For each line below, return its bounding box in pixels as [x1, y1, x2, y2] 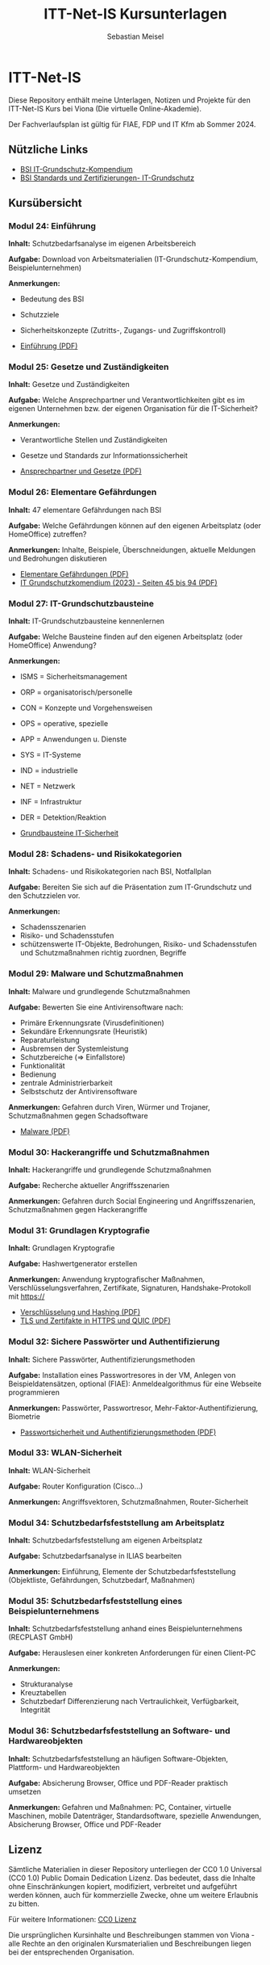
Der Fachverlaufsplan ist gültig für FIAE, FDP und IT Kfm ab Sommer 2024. [8, 119, 256, 129]
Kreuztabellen [19, 1688, 67, 1698]
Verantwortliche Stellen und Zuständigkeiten [19, 435, 168, 445]
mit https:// [8, 1291, 45, 1301]
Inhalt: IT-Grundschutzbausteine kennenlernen [8, 616, 165, 626]
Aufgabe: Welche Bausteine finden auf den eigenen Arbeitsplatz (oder [8, 632, 243, 642]
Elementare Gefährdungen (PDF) [19, 569, 129, 578]
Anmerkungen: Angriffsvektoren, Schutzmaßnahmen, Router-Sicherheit [8, 1497, 248, 1506]
